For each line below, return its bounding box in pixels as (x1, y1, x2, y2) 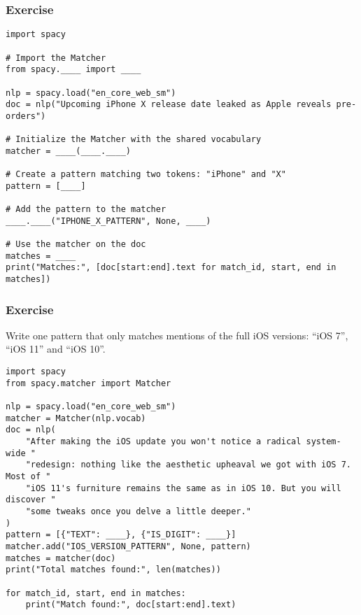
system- (306, 437, 341, 446)
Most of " (6, 471, 51, 481)
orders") (6, 111, 46, 121)
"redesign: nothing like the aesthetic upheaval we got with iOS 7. (25, 460, 351, 470)
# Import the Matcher (6, 52, 106, 63)
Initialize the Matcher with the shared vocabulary (15, 134, 262, 145)
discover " (6, 495, 56, 505)
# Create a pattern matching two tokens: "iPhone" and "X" (6, 169, 286, 180)
